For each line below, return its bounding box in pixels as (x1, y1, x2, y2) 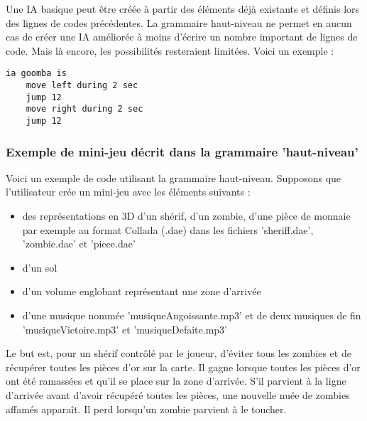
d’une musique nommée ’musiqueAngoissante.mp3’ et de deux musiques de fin (22, 308, 361, 323)
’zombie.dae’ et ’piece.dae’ (22, 236, 136, 251)
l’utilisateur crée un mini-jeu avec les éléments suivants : (6, 184, 251, 199)
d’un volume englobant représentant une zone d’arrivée (22, 284, 261, 299)
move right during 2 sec (26, 104, 143, 114)
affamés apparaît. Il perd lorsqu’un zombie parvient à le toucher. (6, 401, 287, 416)
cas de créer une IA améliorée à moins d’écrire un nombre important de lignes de (6, 29, 358, 44)
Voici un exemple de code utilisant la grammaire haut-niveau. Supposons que (6, 170, 341, 185)
